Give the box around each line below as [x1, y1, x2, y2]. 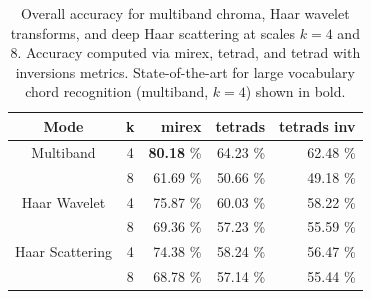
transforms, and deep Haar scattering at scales [10, 22, 296, 43]
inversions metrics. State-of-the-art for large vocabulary [15, 61, 355, 82]
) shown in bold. [245, 81, 346, 102]
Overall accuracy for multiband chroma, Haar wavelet [20, 3, 350, 23]
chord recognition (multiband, [25, 81, 209, 102]
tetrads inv [279, 115, 356, 136]
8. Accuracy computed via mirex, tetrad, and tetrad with [10, 42, 361, 63]
